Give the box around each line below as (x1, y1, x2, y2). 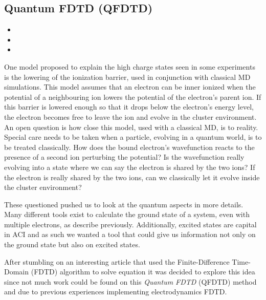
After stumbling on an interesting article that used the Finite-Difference (4, 256, 230, 267)
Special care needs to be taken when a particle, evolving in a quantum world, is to (4, 132, 262, 142)
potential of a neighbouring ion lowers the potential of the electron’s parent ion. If (4, 91, 261, 102)
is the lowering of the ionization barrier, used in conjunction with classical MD (4, 71, 251, 82)
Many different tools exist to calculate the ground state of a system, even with (4, 209, 250, 220)
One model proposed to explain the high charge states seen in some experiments (4, 61, 255, 72)
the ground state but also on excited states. (4, 239, 140, 250)
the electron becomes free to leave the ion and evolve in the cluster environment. (4, 111, 257, 122)
